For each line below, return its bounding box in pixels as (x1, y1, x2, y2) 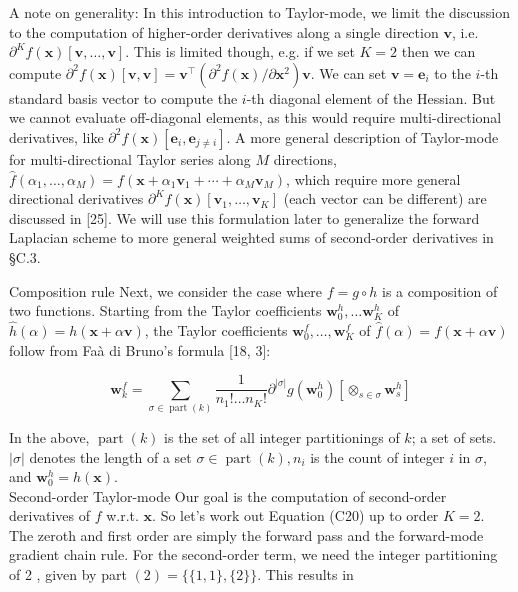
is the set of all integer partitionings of (164, 426, 400, 447)
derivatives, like (9, 126, 104, 147)
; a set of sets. (411, 426, 497, 447)
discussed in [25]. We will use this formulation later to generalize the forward (9, 207, 480, 228)
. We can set (310, 62, 387, 83)
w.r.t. (106, 505, 139, 526)
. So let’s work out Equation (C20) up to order (152, 505, 439, 526)
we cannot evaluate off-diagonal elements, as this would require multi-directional (9, 107, 502, 128)
